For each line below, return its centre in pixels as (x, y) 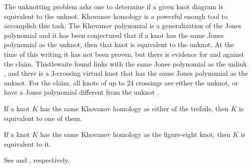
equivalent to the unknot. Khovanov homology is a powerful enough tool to (116, 16)
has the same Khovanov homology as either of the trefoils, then (134, 108)
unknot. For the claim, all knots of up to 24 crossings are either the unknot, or (121, 82)
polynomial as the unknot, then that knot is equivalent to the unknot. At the (119, 44)
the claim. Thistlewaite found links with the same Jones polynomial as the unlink (126, 63)
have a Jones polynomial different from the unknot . (81, 92)
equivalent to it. (27, 143)
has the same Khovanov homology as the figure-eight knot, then (135, 134)
